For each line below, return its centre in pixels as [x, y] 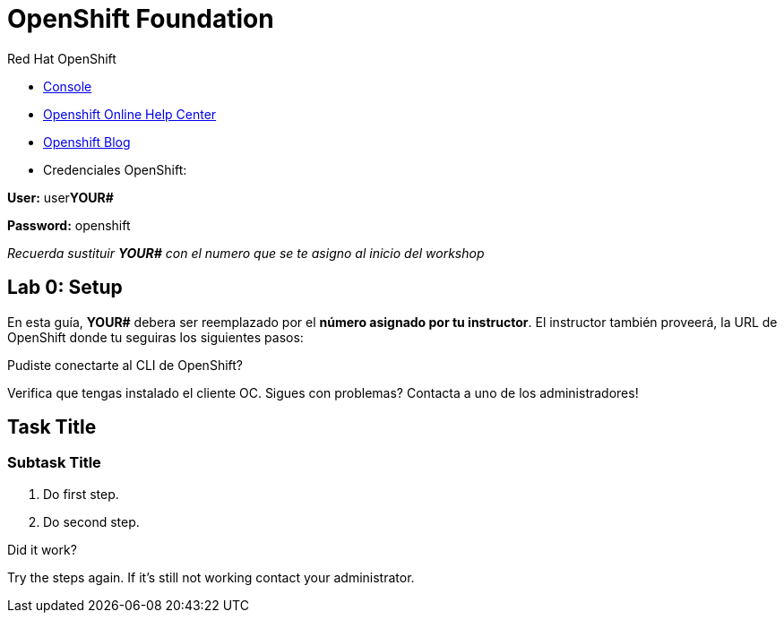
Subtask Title [54, 463]
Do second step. [91, 521]
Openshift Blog [87, 142]
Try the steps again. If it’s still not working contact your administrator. [211, 577]
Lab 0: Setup [65, 288]
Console [68, 86]
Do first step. [81, 494]
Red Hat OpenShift [62, 58]
